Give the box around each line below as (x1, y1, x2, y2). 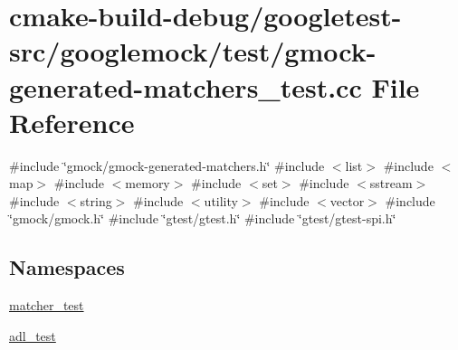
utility (204, 191, 238, 210)
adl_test (9, 326, 56, 345)
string (80, 191, 112, 210)
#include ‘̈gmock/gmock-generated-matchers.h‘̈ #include (9, 156, 325, 175)
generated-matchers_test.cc (9, 68, 362, 105)
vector (329, 191, 365, 210)
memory (125, 174, 170, 193)
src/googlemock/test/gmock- (9, 33, 377, 70)
